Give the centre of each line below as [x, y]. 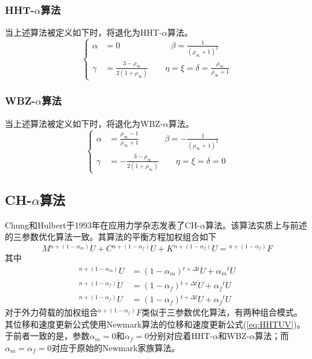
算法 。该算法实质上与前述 [256, 225]
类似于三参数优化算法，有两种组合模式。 [222, 312]
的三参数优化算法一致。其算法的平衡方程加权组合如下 [111, 237]
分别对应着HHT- [181, 336]
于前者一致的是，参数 [47, 336]
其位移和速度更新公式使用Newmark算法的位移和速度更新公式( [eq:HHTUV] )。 [155, 324]
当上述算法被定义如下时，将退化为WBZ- [84, 123]
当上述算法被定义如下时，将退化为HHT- [83, 32]
